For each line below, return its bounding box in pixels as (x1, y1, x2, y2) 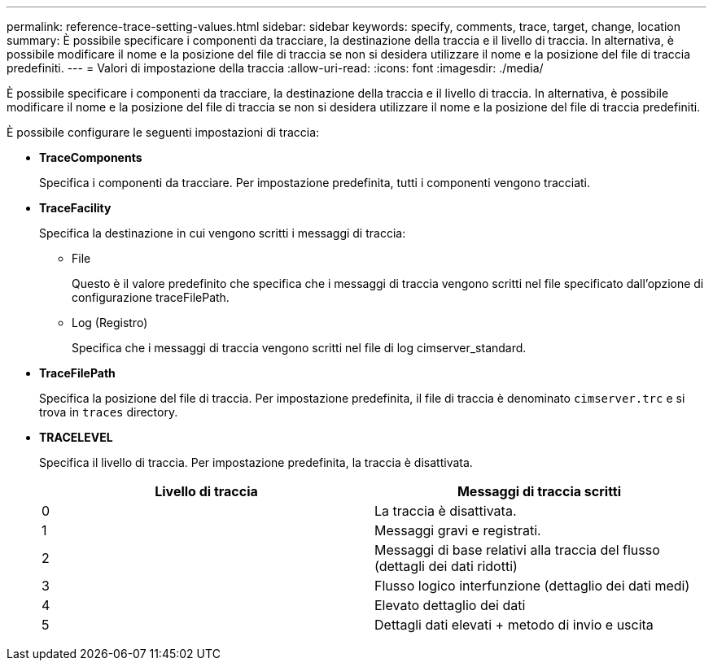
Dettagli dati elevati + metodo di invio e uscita (374, 617, 654, 633)
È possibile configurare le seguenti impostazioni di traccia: (7, 125, 320, 139)
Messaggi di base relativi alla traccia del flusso (374, 542, 660, 558)
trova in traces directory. (39, 405, 178, 419)
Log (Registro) (72, 316, 148, 329)
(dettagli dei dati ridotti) (374, 558, 518, 574)
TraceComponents (39, 150, 142, 164)
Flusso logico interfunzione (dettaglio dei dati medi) (374, 578, 690, 594)
